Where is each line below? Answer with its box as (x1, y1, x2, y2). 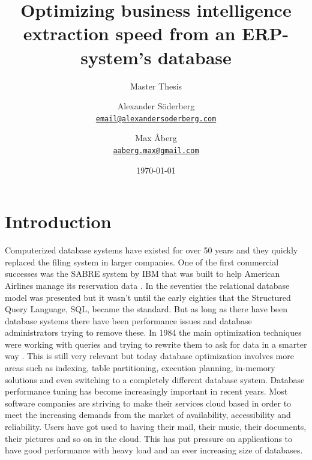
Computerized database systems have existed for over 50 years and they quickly (5, 244, 298, 256)
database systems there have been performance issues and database (5, 314, 252, 327)
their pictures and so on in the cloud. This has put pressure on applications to (5, 432, 293, 444)
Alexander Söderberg (117, 100, 195, 112)
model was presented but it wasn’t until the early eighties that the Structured (5, 291, 291, 303)
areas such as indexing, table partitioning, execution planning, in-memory (5, 362, 275, 374)
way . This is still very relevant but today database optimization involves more (5, 350, 294, 362)
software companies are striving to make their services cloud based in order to (5, 396, 292, 409)
